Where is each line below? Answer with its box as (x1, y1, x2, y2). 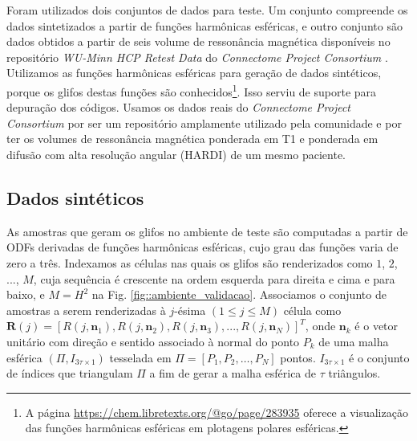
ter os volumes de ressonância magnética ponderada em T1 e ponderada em (6, 130, 379, 147)
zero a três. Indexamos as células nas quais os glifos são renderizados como (6, 254, 373, 271)
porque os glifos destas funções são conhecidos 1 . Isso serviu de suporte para (6, 80, 377, 100)
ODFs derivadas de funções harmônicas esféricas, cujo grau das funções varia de (6, 239, 399, 255)
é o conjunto (349, 349, 410, 365)
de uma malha (318, 333, 389, 349)
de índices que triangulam (6, 365, 133, 382)
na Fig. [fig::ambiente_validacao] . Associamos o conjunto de (91, 286, 387, 303)
